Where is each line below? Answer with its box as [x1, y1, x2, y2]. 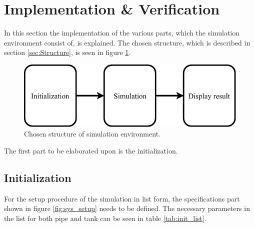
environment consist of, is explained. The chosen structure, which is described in [4, 37, 250, 47]
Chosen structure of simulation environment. [24, 128, 160, 139]
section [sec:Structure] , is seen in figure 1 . [4, 47, 131, 57]
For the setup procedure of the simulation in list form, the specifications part [4, 193, 240, 203]
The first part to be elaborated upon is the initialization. [4, 145, 178, 155]
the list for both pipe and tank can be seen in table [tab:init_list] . [4, 212, 206, 223]
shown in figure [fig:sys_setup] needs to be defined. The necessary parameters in [4, 203, 250, 213]
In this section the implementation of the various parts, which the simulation [4, 27, 240, 38]
